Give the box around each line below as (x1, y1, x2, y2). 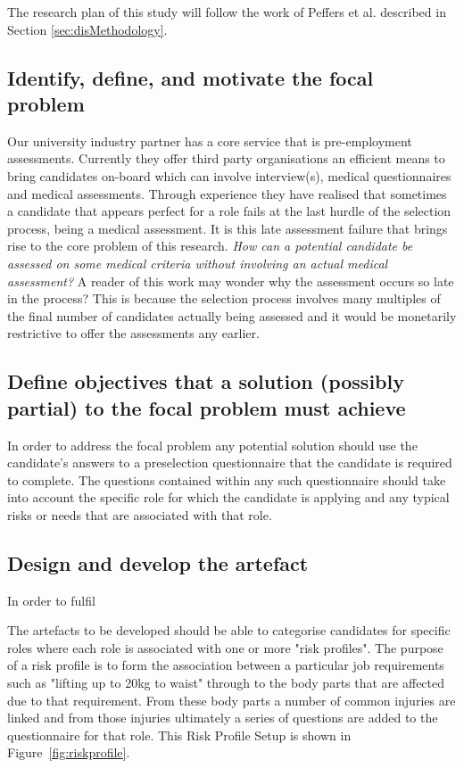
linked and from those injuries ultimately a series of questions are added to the (7, 708, 438, 727)
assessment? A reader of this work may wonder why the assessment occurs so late (7, 271, 454, 290)
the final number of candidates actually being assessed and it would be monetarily (7, 306, 457, 325)
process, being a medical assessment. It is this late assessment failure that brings (7, 219, 448, 237)
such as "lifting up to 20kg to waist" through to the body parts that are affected (7, 673, 445, 692)
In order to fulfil (7, 590, 95, 609)
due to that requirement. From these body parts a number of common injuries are (7, 690, 456, 709)
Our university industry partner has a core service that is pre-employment (7, 131, 412, 150)
